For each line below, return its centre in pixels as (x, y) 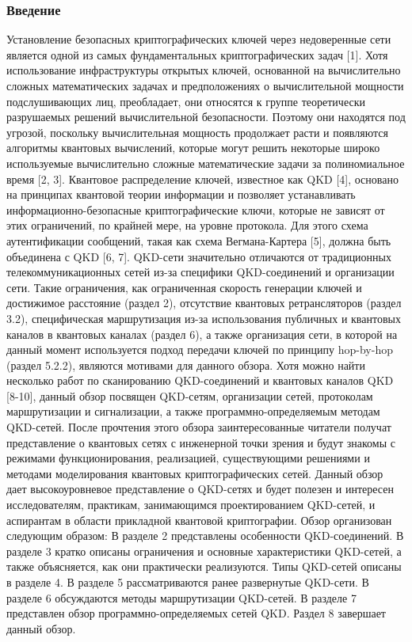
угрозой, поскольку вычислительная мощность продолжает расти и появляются (197, 132)
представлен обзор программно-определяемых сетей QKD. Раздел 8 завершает (196, 613)
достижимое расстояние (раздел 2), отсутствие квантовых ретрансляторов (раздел (204, 303)
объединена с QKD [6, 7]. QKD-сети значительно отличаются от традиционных (199, 256)
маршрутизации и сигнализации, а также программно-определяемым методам (193, 411)
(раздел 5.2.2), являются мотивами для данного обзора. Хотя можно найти (186, 365)
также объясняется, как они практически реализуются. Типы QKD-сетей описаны (204, 566)
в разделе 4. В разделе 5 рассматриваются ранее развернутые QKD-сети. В (188, 582)
